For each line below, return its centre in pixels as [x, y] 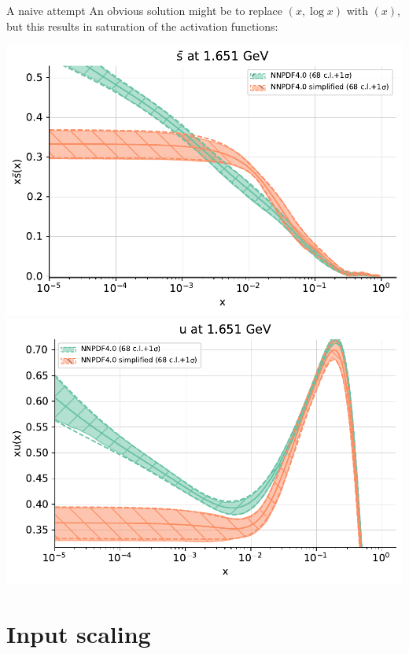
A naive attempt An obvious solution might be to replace [144, 10]
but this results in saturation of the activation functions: [142, 26]
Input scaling [79, 634]
